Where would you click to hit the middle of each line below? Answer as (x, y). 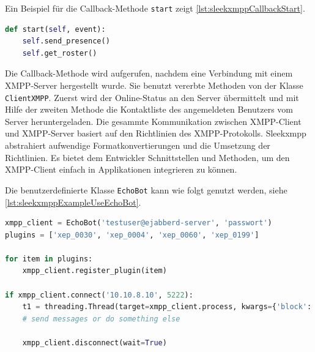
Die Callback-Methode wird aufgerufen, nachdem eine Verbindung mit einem (149, 73)
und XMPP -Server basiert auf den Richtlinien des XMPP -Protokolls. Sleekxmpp (156, 133)
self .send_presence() (66, 41)
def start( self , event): (55, 29)
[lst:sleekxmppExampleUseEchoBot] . (73, 202)
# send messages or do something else (101, 319)
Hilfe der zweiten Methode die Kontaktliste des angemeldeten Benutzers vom (149, 109)
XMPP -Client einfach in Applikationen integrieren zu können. (121, 169)
